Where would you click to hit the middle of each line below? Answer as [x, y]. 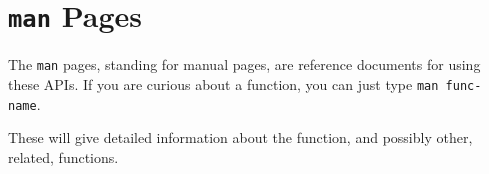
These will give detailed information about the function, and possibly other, [240, 137]
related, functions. [63, 156]
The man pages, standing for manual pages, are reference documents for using [244, 64]
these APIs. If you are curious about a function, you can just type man [223, 83]
